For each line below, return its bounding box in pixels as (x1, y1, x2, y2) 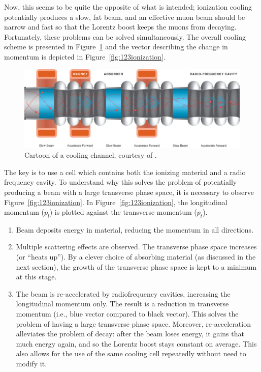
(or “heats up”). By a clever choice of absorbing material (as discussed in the (16, 251, 256, 262)
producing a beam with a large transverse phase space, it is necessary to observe (4, 186, 254, 197)
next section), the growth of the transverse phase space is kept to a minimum (16, 261, 257, 272)
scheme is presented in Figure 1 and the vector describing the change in (4, 41, 228, 52)
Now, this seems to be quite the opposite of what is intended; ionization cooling (4, 2, 252, 12)
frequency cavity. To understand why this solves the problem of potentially (4, 177, 237, 187)
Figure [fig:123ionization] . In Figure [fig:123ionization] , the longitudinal (4, 196, 227, 207)
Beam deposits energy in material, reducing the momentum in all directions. (16, 224, 254, 235)
